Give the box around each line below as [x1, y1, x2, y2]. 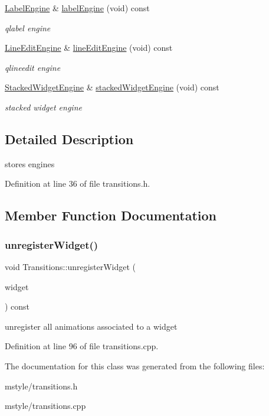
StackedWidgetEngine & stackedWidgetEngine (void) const [5, 81, 219, 93]
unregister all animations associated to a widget [5, 320, 178, 332]
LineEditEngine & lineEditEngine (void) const [5, 41, 173, 54]
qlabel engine [5, 21, 51, 34]
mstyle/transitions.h [5, 379, 78, 392]
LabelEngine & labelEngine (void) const [5, 2, 150, 14]
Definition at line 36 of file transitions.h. [5, 177, 150, 190]
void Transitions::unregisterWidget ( [5, 260, 136, 272]
